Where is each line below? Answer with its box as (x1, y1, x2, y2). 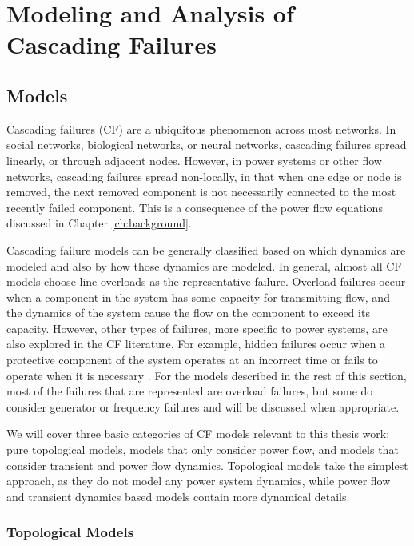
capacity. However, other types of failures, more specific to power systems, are (6, 319, 388, 336)
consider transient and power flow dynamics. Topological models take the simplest (6, 456, 408, 473)
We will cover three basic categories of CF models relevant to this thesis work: (6, 425, 390, 442)
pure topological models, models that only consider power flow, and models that (6, 441, 399, 458)
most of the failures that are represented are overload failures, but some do (6, 383, 373, 399)
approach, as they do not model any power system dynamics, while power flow (6, 472, 391, 489)
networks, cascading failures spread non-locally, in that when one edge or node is (6, 167, 402, 184)
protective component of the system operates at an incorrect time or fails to (6, 351, 378, 368)
